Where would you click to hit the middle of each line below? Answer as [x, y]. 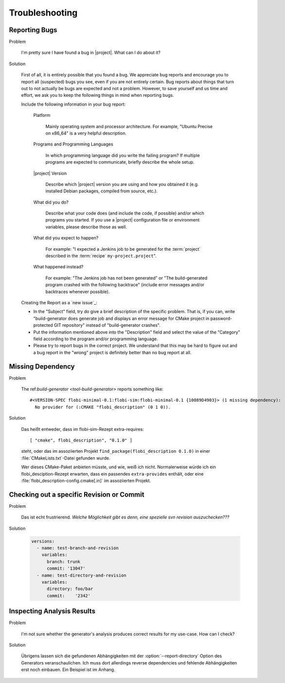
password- [221, 318]
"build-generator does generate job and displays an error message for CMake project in [121, 318]
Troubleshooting [43, 13]
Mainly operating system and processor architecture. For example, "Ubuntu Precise [129, 126]
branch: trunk [63, 562]
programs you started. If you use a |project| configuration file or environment [123, 220]
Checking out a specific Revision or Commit [77, 494]
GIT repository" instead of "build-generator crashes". [107, 325]
